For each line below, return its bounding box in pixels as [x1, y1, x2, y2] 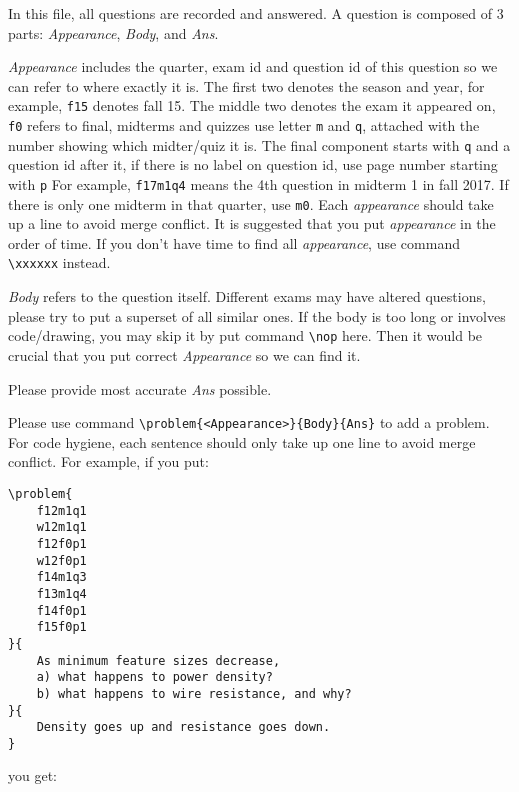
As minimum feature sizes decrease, [36, 653, 281, 668]
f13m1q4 [36, 586, 87, 601]
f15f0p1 [36, 620, 87, 635]
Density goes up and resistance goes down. [36, 720, 331, 735]
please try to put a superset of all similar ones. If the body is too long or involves [8, 305, 506, 326]
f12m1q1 [36, 503, 87, 518]
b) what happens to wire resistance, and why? [36, 686, 352, 701]
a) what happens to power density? [36, 670, 273, 685]
